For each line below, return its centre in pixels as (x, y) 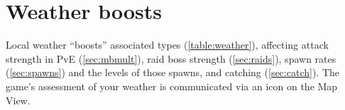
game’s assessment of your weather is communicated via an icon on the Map (172, 86)
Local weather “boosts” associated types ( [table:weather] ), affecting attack (167, 45)
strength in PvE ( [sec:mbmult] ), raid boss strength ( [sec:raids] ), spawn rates (171, 58)
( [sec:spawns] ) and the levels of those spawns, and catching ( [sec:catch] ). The (172, 72)
